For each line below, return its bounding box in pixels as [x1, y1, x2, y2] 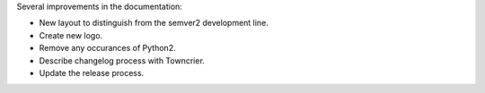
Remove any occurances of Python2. [39, 43, 176, 54]
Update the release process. [39, 67, 145, 78]
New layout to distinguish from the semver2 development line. [39, 18, 269, 29]
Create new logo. [39, 30, 103, 40]
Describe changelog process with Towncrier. [39, 55, 206, 66]
